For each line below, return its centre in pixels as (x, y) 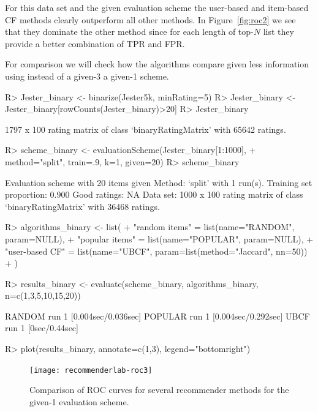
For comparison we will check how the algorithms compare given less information (157, 64)
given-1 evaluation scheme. (79, 401)
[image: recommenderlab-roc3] (91, 370)
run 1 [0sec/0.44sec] (42, 328)
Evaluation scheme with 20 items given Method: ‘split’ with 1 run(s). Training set (159, 182)
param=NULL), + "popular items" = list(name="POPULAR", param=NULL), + (159, 238)
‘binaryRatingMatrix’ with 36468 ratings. (82, 206)
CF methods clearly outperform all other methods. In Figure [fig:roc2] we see (150, 19)
